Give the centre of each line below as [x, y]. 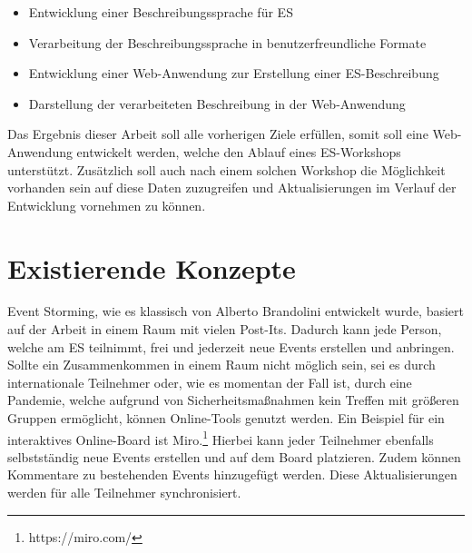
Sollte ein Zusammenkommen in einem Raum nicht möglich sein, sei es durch [221, 365]
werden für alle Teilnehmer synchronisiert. [124, 493]
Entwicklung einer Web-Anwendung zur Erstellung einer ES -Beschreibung [234, 73]
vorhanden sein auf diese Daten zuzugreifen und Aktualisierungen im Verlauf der [232, 188]
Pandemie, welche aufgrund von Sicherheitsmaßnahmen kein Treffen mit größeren [233, 400]
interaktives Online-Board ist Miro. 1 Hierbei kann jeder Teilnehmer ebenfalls [221, 438]
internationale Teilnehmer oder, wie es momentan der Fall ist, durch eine [210, 382]
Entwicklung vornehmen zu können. [107, 205]
